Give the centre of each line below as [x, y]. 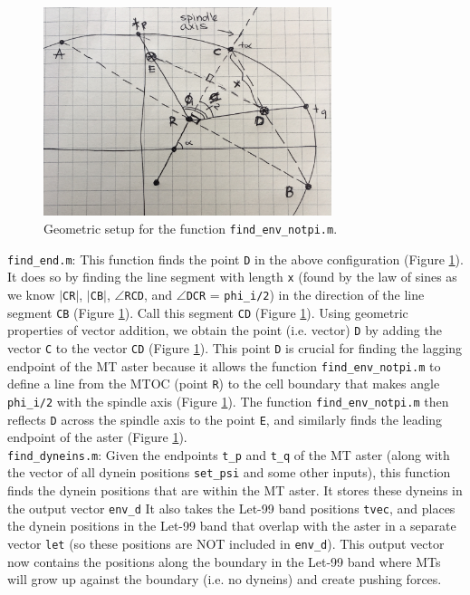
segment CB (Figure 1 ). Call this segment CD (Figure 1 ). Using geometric [208, 312]
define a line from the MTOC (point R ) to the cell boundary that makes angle [224, 384]
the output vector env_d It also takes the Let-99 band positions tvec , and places [231, 508]
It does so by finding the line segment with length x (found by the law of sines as [232, 277]
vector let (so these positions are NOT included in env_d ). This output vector [226, 543]
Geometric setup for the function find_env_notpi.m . [191, 229]
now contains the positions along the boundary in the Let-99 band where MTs [224, 561]
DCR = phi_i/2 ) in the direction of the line [305, 294]
